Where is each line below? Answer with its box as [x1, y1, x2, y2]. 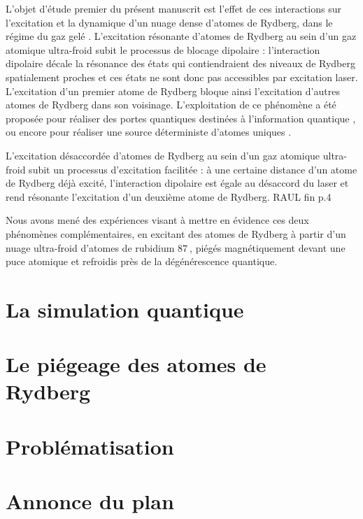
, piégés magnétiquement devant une [190, 240, 346, 255]
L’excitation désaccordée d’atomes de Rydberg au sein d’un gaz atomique [6, 148, 320, 162]
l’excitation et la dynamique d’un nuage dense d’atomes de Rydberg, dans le [6, 15, 333, 29]
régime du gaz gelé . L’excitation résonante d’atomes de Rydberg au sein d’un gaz [6, 29, 357, 43]
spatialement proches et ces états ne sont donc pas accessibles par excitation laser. [6, 69, 358, 84]
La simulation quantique [6, 294, 244, 323]
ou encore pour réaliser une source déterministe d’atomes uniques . [6, 125, 292, 139]
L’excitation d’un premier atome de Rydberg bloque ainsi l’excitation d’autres [6, 83, 340, 98]
